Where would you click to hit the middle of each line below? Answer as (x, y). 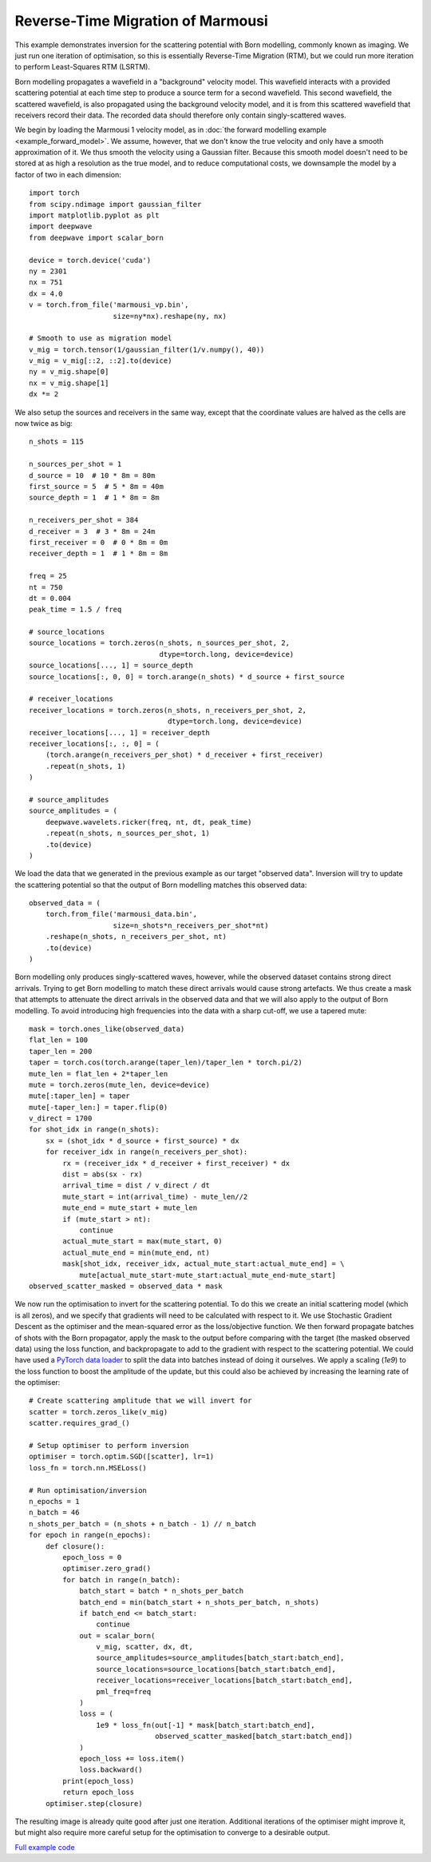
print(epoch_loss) (99, 1781)
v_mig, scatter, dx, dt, (144, 1647)
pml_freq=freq (124, 1691)
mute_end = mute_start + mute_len (130, 1208)
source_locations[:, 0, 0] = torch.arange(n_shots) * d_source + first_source (187, 676)
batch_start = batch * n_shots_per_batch (161, 1591)
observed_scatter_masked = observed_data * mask (126, 1286)
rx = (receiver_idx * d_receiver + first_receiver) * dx (176, 1163)
